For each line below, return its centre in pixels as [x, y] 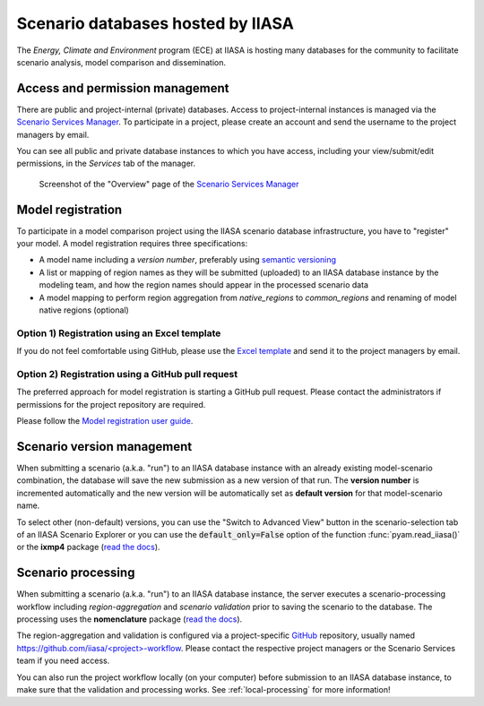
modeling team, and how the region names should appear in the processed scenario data [204, 285]
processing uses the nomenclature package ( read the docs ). [130, 619]
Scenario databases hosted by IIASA [156, 23]
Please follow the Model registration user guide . [105, 421]
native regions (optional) [84, 310]
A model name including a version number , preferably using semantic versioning [187, 260]
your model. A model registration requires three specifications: [132, 244]
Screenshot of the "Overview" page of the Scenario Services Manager [169, 184]
